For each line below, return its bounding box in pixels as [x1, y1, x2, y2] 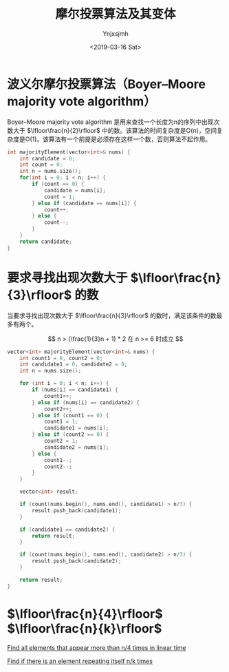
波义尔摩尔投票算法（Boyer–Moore [7, 76, 206, 92]
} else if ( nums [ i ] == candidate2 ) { [32, 399, 140, 406]
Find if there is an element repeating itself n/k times [7, 657, 153, 665]
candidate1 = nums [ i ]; [43, 425, 109, 432]
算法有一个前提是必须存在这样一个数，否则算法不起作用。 [48, 135, 212, 143]
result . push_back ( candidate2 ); [32, 558, 122, 565]
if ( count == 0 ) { [32, 180, 85, 188]
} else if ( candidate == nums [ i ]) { [32, 200, 137, 207]
